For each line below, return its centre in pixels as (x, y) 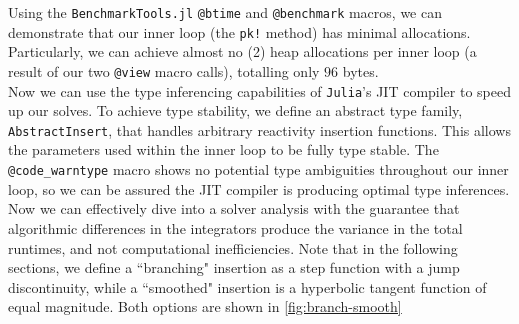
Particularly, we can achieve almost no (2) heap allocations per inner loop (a (242, 51)
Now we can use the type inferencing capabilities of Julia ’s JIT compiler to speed (259, 90)
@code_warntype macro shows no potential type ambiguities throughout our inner (258, 169)
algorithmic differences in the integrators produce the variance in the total (235, 227)
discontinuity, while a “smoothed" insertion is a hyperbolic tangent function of (247, 286)
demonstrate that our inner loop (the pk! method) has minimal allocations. (239, 31)
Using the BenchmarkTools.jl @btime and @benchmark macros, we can (225, 12)
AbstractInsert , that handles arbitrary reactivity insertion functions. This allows (259, 129)
